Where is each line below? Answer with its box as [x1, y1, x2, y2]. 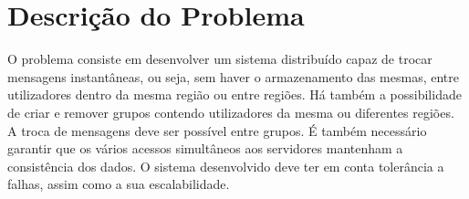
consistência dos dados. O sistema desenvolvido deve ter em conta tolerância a [7, 156, 444, 175]
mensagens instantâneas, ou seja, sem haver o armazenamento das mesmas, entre [7, 67, 459, 86]
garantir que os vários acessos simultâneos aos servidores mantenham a [7, 139, 403, 158]
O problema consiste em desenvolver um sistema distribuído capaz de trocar [7, 49, 433, 68]
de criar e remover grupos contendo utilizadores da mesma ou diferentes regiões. [7, 102, 454, 121]
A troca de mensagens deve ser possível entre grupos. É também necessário [7, 120, 427, 140]
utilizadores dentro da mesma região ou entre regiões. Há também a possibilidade [7, 85, 462, 104]
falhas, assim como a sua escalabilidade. [7, 174, 230, 194]
